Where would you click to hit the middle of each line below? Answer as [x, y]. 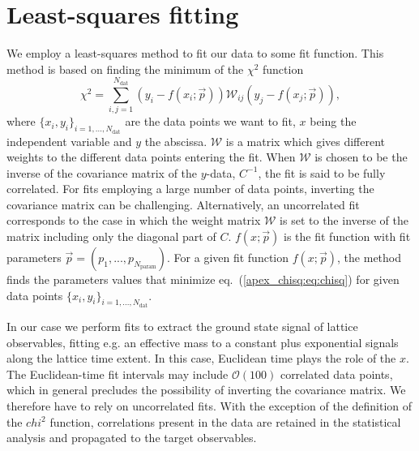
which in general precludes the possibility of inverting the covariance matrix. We [206, 390]
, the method [370, 258]
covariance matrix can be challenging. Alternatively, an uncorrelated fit [183, 204]
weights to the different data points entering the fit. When [151, 157]
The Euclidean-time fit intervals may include [118, 374]
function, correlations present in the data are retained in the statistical [225, 421]
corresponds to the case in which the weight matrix [134, 220]
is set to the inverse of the [344, 220]
